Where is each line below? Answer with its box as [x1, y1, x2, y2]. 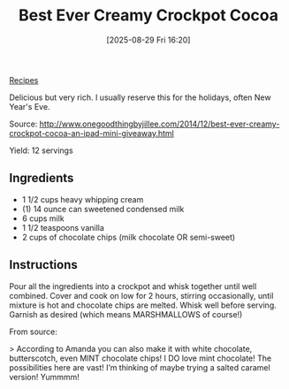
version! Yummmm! [9, 371, 80, 382]
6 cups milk [21, 213, 65, 224]
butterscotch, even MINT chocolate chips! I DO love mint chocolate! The [9, 353, 272, 363]
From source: [9, 326, 57, 337]
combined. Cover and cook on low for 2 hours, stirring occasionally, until [9, 290, 274, 301]
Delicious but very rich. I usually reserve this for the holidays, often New [9, 92, 271, 103]
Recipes [9, 74, 39, 85]
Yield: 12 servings [9, 145, 73, 156]
